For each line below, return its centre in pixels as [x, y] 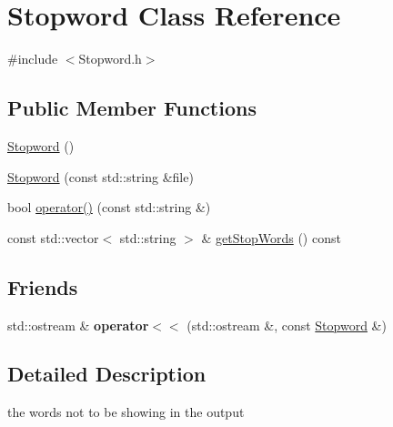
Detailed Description [107, 374]
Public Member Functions [132, 108]
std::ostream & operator [78, 325]
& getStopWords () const [271, 237]
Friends [43, 286]
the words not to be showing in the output [126, 412]
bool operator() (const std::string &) [109, 207]
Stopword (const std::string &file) [101, 176]
